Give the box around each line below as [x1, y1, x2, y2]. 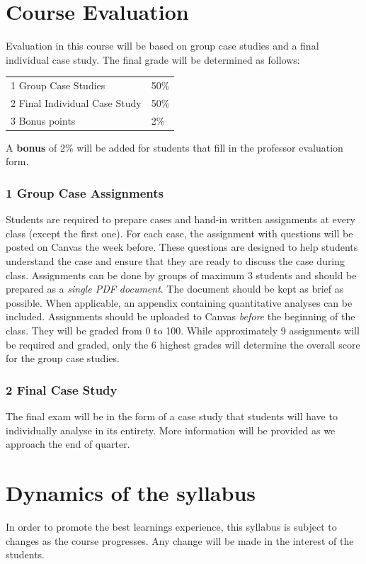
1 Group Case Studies [11, 78, 105, 93]
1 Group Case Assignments [6, 184, 164, 201]
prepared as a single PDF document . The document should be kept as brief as [6, 281, 344, 296]
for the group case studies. [6, 351, 120, 366]
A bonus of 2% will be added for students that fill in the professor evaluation [6, 140, 343, 154]
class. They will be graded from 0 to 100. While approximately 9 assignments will [6, 323, 360, 337]
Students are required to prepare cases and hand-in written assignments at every [6, 212, 355, 227]
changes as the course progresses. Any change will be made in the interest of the [6, 533, 354, 548]
